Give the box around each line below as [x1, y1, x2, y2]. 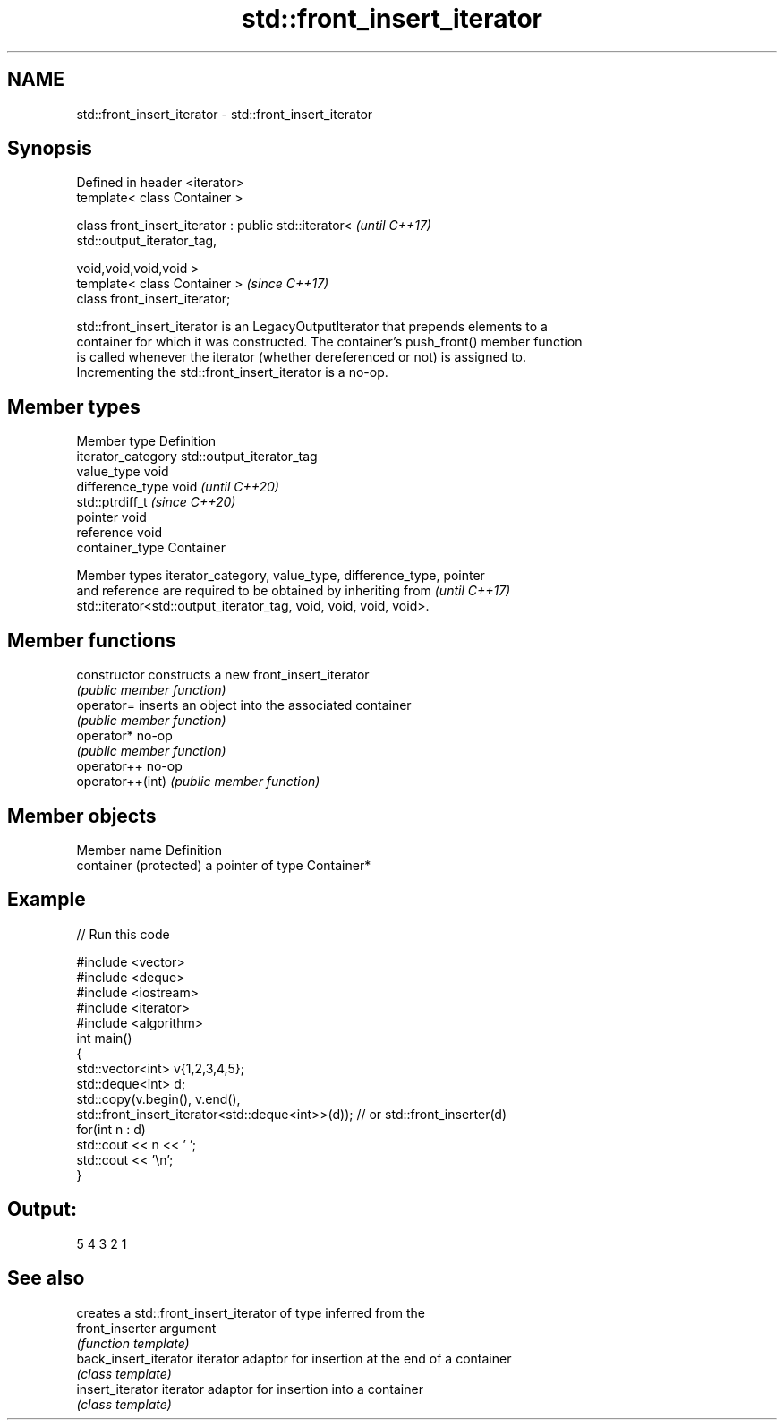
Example [7, 888, 86, 911]
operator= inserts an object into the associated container [76, 697, 412, 713]
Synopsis [7, 137, 92, 160]
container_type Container [76, 540, 226, 556]
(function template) [76, 1335, 190, 1351]
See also [7, 1267, 85, 1290]
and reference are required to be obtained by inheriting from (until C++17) [76, 583, 511, 599]
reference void [76, 525, 163, 541]
